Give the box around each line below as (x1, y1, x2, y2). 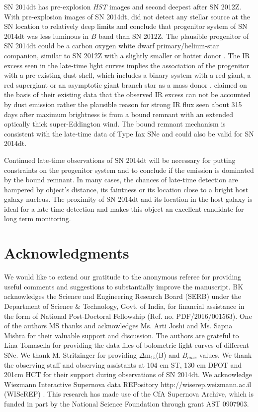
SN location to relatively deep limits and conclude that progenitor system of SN (4, 21, 248, 31)
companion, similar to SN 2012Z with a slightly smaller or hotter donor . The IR (4, 50, 250, 60)
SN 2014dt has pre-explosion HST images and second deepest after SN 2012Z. (4, 1, 242, 11)
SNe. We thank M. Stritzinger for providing (4, 349, 137, 360)
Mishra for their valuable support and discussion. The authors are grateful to (4, 330, 239, 340)
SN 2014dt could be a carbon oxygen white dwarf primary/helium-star (4, 40, 219, 51)
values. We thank (199, 349, 252, 360)
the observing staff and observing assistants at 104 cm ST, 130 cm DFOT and (4, 359, 242, 370)
